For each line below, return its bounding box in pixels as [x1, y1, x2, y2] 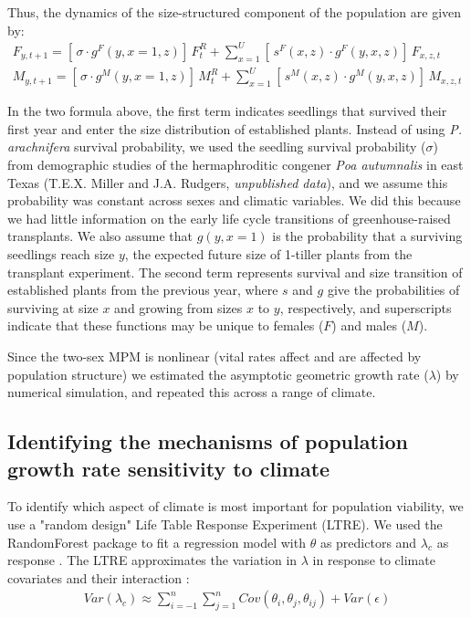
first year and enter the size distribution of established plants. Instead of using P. [7, 119, 462, 138]
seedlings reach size [7, 245, 115, 263]
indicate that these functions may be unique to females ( [7, 316, 324, 335]
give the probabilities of [327, 280, 460, 299]
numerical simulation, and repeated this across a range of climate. [7, 382, 376, 402]
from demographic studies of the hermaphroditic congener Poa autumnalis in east [7, 155, 464, 174]
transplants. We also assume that [7, 226, 194, 246]
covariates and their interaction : [7, 568, 190, 587]
